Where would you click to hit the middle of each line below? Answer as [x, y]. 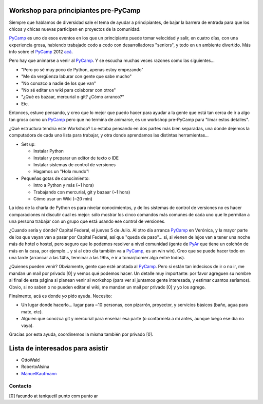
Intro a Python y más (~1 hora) [64, 185]
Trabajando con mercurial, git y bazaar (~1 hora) [82, 192]
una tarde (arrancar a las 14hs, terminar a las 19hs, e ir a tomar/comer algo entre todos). [97, 258]
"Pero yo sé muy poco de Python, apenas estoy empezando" [82, 69]
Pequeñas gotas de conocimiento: [56, 178]
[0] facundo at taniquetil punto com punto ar [54, 396]
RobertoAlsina [35, 367]
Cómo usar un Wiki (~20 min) [63, 199]
